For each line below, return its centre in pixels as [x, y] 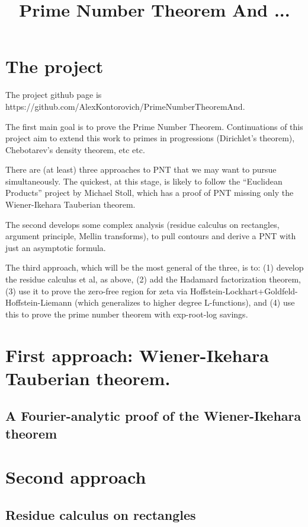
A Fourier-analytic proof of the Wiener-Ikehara [153, 416]
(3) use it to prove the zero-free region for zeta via [97, 291]
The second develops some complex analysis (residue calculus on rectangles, [142, 224]
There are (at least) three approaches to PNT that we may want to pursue [141, 169]
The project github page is [54, 95]
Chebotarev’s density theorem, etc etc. [75, 149]
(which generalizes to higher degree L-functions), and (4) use [185, 302]
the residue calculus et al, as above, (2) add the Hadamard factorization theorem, [153, 279]
